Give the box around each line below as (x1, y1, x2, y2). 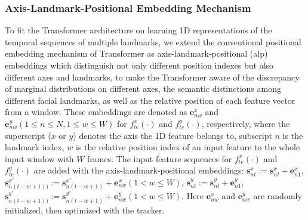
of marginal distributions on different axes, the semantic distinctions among (5, 82, 281, 95)
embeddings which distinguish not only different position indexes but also (5, 59, 274, 71)
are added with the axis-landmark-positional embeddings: (33, 164, 244, 176)
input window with (5, 152, 74, 165)
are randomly (253, 190, 302, 202)
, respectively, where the (201, 117, 290, 129)
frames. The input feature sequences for (87, 152, 232, 165)
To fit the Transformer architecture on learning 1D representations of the (5, 24, 272, 36)
